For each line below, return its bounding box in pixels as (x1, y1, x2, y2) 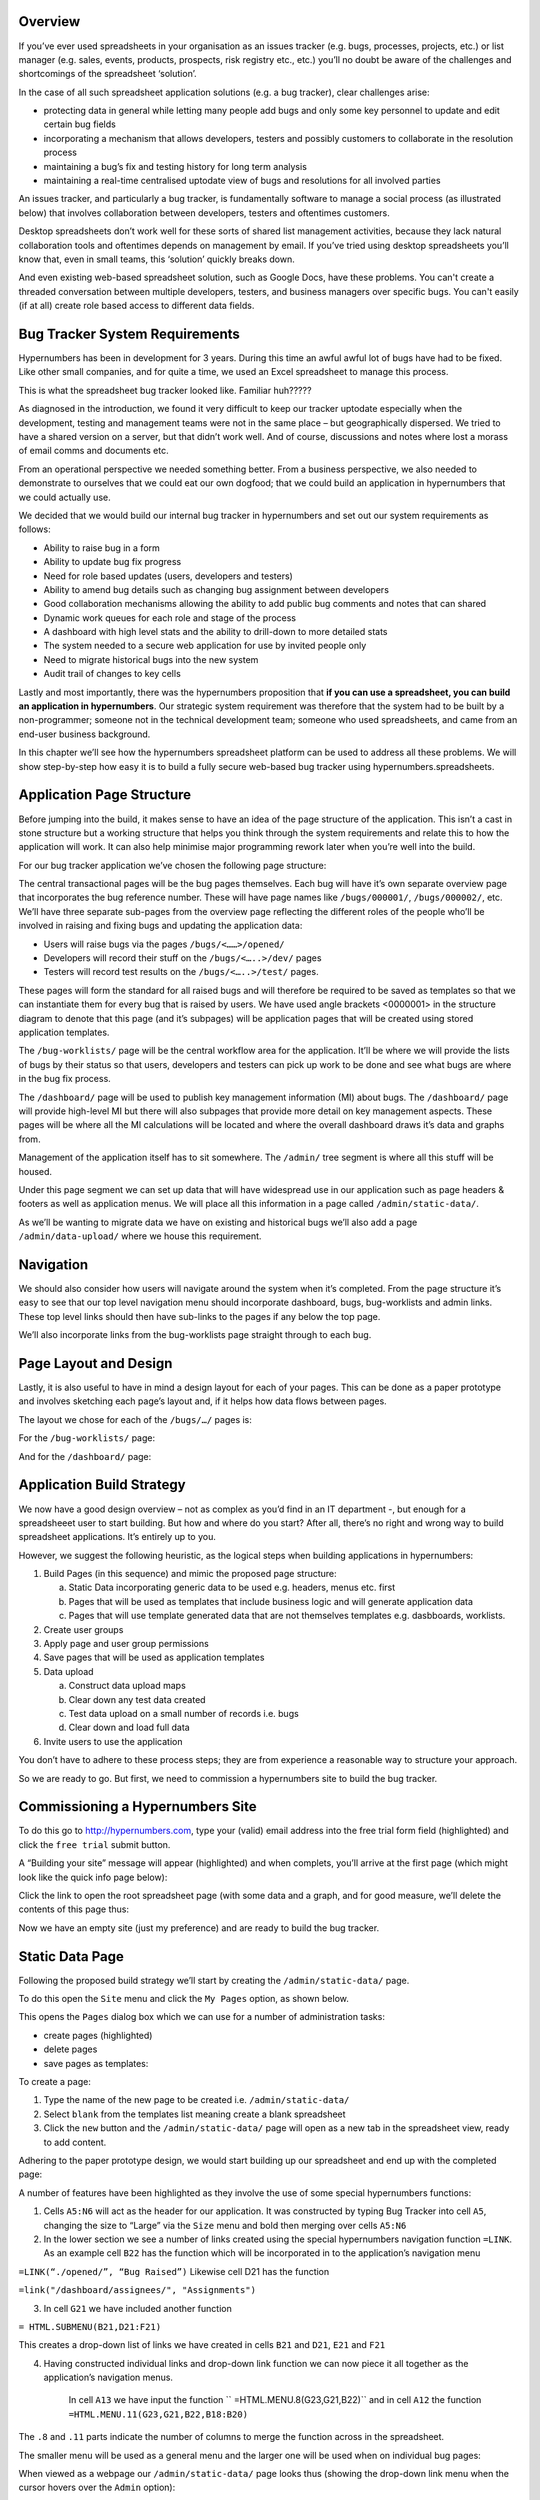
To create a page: (18, 2076, 92, 2088)
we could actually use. (18, 491, 111, 503)
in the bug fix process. (18, 1073, 112, 1085)
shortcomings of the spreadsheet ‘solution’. (18, 68, 197, 80)
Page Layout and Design (18, 1355, 173, 1372)
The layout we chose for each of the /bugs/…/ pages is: (18, 1413, 252, 1425)
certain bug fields (43, 118, 117, 130)
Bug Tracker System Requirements (18, 325, 240, 342)
